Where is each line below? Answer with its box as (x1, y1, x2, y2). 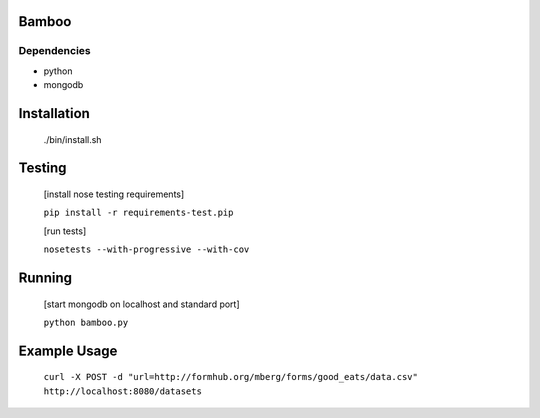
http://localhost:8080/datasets (43, 385, 202, 397)
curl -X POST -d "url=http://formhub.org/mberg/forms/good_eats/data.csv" (43, 371, 419, 383)
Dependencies (18, 44, 92, 58)
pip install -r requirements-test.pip (43, 207, 234, 219)
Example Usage (18, 342, 118, 359)
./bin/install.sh (43, 133, 102, 145)
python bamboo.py (43, 316, 129, 328)
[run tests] (43, 225, 87, 237)
